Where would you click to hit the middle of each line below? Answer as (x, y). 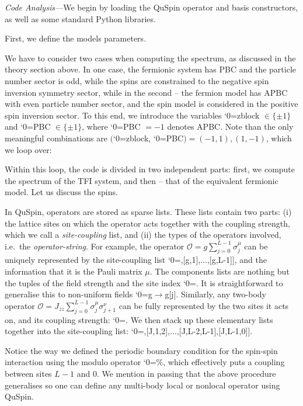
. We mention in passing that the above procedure (186, 374)
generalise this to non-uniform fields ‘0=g (79, 294)
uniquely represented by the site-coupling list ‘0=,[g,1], (103, 260)
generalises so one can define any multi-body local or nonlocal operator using (142, 385)
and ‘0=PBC (28, 126)
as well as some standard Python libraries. (80, 18)
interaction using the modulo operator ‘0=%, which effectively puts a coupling (145, 362)
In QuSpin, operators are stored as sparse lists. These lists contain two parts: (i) (148, 211)
